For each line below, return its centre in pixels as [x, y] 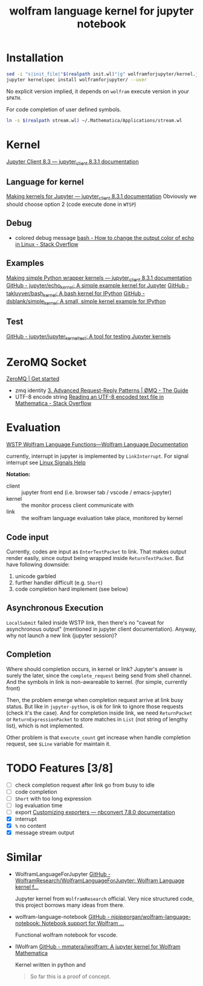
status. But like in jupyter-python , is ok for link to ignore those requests [95, 706]
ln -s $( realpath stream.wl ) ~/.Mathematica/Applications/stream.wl [94, 120]
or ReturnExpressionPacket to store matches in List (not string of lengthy [97, 719]
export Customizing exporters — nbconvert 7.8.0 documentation [95, 812]
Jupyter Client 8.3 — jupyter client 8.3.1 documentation [72, 162]
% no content [31, 825]
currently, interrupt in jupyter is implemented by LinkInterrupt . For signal [98, 456]
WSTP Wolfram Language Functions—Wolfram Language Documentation [97, 445]
